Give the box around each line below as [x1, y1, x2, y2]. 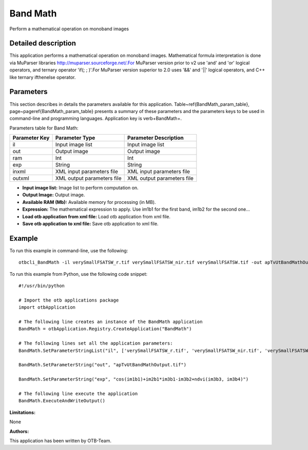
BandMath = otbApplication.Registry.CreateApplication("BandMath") [18, 326, 192, 332]
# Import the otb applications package [18, 297, 119, 303]
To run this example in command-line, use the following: [9, 247, 128, 254]
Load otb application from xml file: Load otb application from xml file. [22, 213, 170, 219]
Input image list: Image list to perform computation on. [22, 185, 139, 191]
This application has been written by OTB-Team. [9, 437, 112, 444]
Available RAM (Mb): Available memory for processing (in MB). [22, 199, 156, 205]
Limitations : [9, 409, 36, 416]
